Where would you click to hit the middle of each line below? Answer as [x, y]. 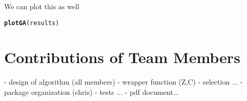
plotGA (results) [32, 23]
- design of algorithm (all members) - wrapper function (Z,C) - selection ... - [123, 82]
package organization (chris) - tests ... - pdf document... [92, 92]
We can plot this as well [42, 6]
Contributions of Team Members [122, 57]
